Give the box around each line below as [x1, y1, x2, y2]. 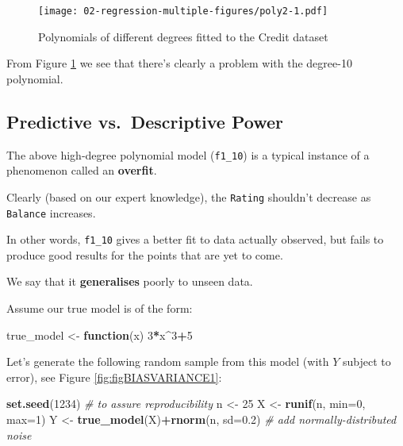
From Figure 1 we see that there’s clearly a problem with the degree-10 [6, 55, 352, 71]
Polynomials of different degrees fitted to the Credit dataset [38, 28, 328, 44]
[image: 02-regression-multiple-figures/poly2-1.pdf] [38, 6, 328, 17]
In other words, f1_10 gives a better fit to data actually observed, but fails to [6, 231, 384, 248]
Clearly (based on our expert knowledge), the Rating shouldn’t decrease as [6, 188, 371, 205]
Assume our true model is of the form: [6, 300, 193, 317]
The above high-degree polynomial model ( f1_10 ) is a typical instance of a [6, 146, 370, 163]
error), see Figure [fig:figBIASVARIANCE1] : [6, 368, 222, 385]
